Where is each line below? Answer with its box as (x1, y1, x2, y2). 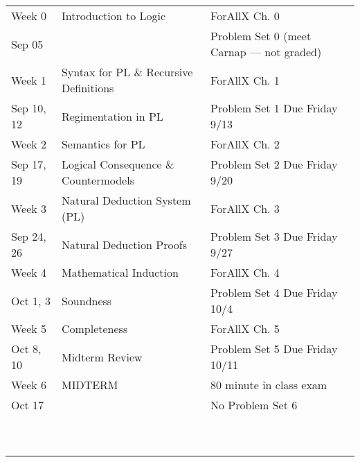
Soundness (61, 292, 112, 309)
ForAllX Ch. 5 (210, 320, 280, 336)
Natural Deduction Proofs (61, 236, 188, 253)
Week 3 (11, 200, 47, 216)
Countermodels (61, 172, 134, 188)
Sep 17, (11, 156, 46, 172)
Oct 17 (11, 397, 44, 413)
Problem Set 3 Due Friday (210, 228, 338, 244)
